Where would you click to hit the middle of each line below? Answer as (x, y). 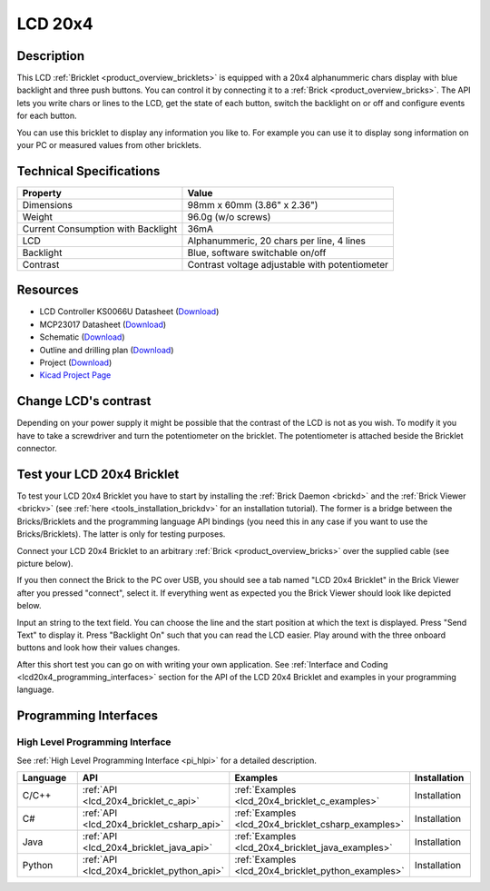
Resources (48, 290)
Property (42, 193)
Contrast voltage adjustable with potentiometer (288, 264)
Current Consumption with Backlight (100, 229)
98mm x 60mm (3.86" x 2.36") (253, 204)
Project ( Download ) (76, 362)
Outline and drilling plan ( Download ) (107, 350)
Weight (38, 216)
